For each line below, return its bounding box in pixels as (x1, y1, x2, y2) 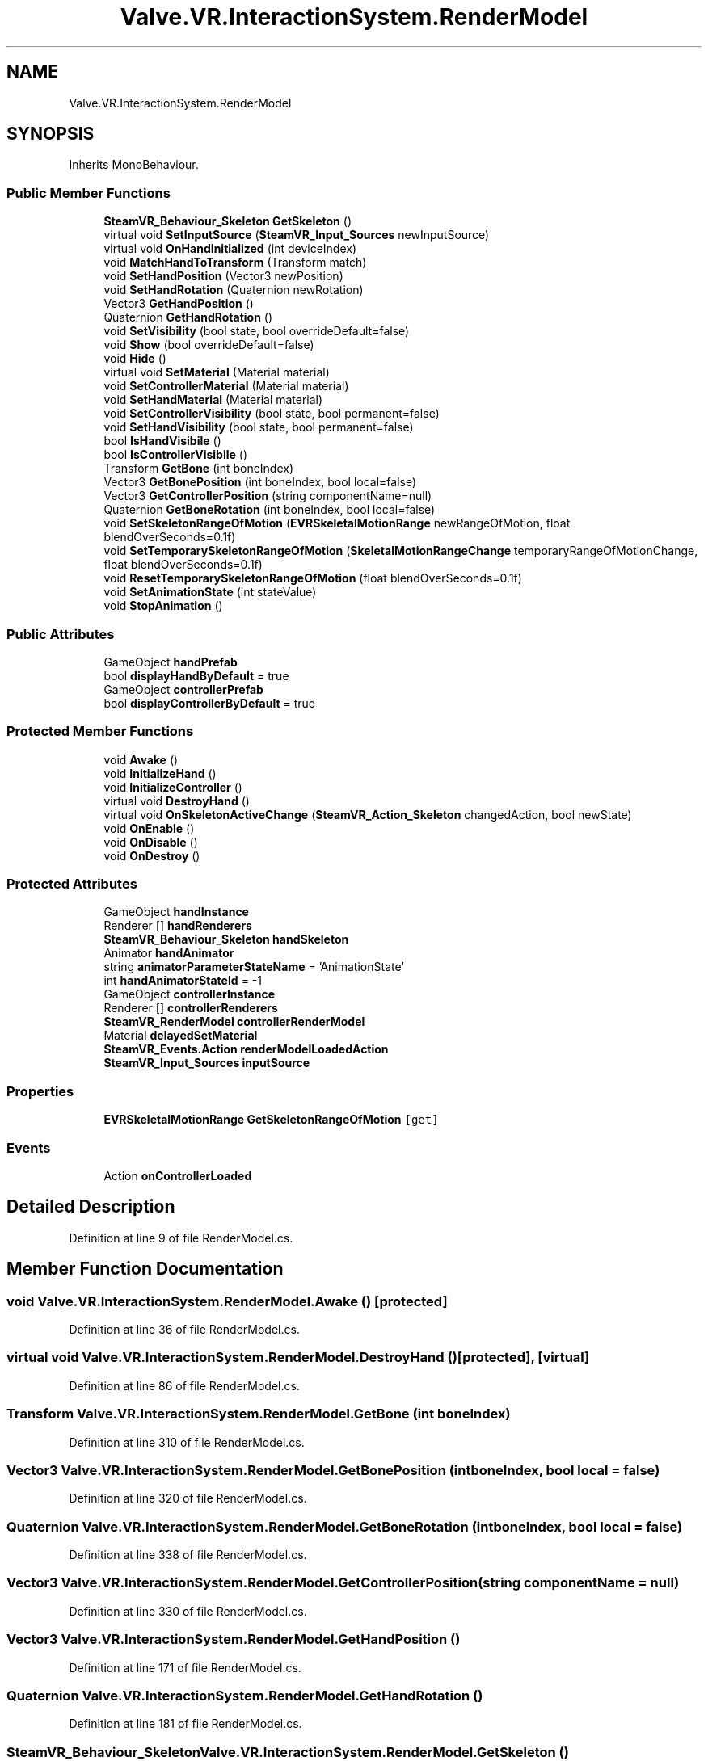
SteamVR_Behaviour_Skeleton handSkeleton (103, 932, 349, 947)
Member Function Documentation (6, 1259, 284, 1280)
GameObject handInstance (103, 905, 249, 919)
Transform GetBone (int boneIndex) (103, 461, 294, 476)
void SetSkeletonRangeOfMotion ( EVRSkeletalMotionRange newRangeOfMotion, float (103, 516, 571, 531)
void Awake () (103, 752, 179, 767)
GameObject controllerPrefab (103, 682, 263, 696)
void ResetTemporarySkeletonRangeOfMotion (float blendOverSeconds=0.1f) (103, 571, 522, 586)
